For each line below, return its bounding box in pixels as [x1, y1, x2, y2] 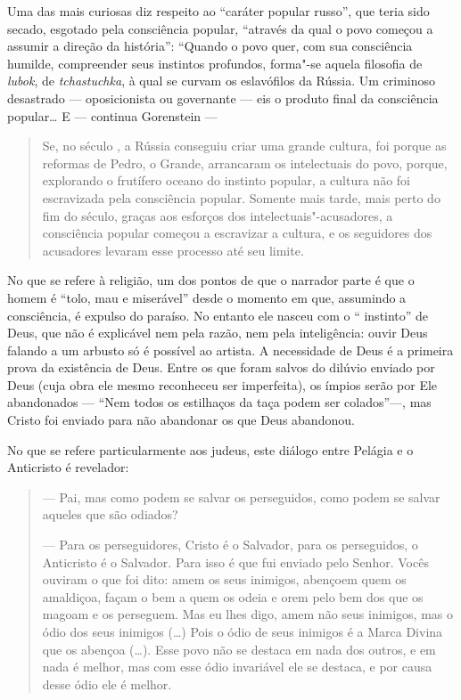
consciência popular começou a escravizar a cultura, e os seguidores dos [42, 224, 432, 242]
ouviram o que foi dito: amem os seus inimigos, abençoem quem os [42, 570, 407, 589]
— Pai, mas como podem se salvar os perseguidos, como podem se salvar [42, 487, 440, 506]
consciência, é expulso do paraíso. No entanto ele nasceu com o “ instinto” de [7, 305, 429, 324]
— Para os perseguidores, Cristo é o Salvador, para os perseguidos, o [42, 535, 418, 554]
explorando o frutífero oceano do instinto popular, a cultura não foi [42, 171, 410, 190]
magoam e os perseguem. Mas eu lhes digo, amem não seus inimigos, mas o [42, 605, 454, 623]
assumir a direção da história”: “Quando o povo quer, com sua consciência [7, 37, 413, 55]
